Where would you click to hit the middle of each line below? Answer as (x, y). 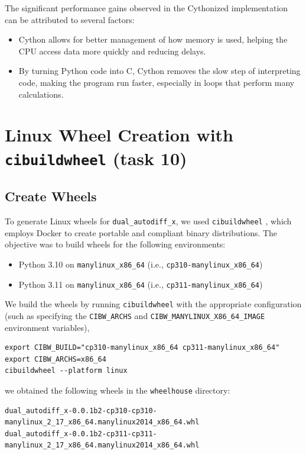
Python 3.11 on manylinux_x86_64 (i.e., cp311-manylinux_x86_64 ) (141, 284)
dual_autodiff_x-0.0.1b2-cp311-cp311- (81, 434)
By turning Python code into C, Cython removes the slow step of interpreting (159, 71)
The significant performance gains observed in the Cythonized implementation (147, 8)
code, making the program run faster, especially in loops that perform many (157, 82)
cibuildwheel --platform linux (66, 371)
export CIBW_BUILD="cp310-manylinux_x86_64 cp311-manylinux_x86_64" (142, 348)
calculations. (41, 94)
